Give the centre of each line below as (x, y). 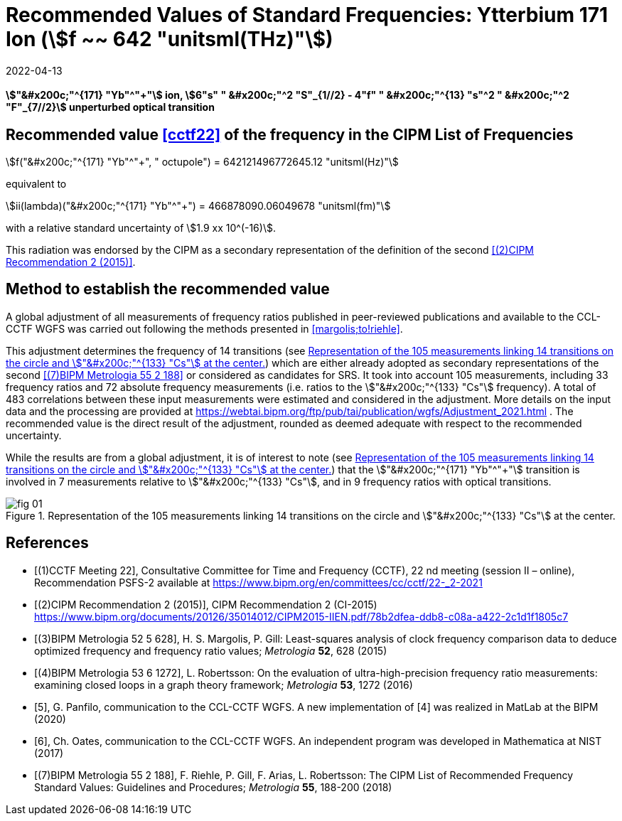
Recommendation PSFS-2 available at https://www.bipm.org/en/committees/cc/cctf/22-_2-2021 (258, 582)
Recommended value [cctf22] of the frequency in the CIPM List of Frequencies (290, 134)
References (47, 543)
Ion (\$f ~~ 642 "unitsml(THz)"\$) (170, 39)
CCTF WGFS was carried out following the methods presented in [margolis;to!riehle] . (204, 328)
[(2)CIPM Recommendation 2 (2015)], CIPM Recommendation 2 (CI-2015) (206, 604)
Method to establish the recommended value (168, 289)
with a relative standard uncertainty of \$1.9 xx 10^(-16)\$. (141, 228)
